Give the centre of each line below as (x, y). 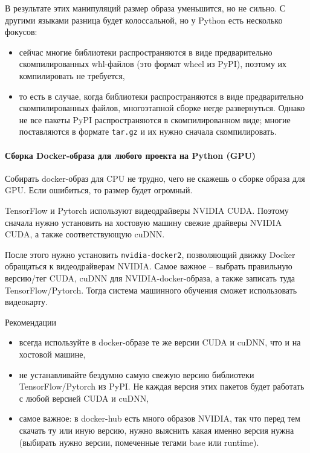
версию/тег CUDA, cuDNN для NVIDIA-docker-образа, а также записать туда (150, 278)
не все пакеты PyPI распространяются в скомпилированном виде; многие (155, 119)
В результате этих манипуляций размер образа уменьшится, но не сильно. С (145, 8)
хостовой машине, (52, 354)
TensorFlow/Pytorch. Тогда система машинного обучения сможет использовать (151, 290)
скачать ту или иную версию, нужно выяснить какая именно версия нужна (157, 430)
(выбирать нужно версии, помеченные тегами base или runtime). (139, 442)
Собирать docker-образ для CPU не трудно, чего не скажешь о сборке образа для (155, 178)
